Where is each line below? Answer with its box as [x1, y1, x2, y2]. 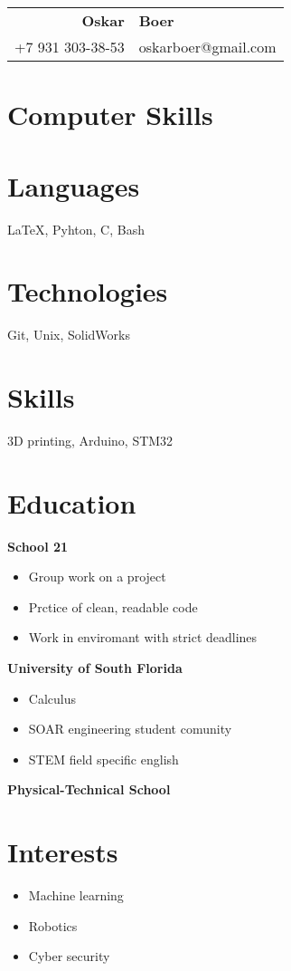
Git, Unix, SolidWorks [7, 325, 130, 344]
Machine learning [28, 886, 124, 905]
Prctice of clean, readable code [28, 597, 198, 616]
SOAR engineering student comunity [28, 719, 232, 738]
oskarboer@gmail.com [138, 36, 277, 57]
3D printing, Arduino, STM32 [7, 430, 174, 449]
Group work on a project [28, 567, 166, 586]
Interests [7, 833, 118, 870]
